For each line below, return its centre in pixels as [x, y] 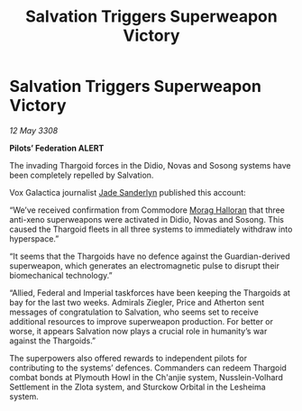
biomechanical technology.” [61, 275]
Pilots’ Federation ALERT [57, 148]
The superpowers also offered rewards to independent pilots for [128, 358]
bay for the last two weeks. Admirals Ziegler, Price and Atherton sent [137, 302]
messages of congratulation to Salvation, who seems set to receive [134, 312]
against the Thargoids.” [53, 341]
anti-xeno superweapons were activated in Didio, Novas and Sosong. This [146, 219]
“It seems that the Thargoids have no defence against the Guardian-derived [150, 256]
